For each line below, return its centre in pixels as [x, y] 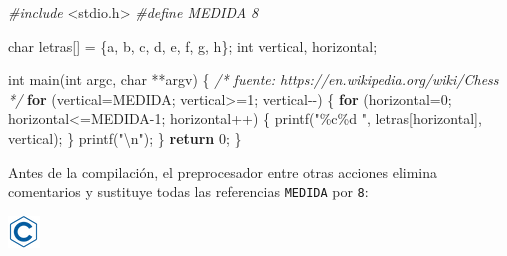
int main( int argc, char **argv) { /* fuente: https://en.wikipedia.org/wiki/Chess [253, 79]
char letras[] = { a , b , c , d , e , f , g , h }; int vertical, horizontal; [193, 45]
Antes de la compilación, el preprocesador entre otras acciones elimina [223, 171]
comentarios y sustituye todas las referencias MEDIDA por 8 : [188, 191]
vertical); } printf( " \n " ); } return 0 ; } [125, 137]
